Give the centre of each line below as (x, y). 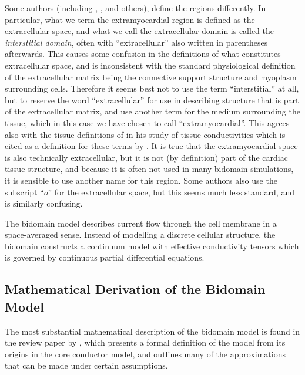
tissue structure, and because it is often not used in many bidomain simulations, (149, 169)
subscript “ (24, 192)
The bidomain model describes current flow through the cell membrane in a (141, 223)
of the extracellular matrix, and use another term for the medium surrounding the (152, 111)
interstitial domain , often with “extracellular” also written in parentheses (136, 42)
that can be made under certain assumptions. (86, 365)
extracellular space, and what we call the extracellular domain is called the (140, 31)
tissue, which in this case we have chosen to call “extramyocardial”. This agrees (147, 122)
